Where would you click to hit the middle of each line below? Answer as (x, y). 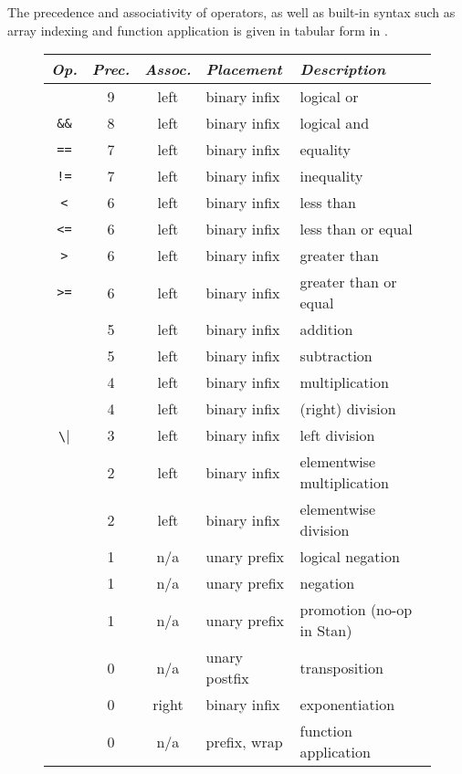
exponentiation (347, 705)
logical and (335, 123)
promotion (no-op (356, 610)
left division (337, 435)
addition (326, 329)
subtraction (336, 356)
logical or (329, 97)
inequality (331, 176)
